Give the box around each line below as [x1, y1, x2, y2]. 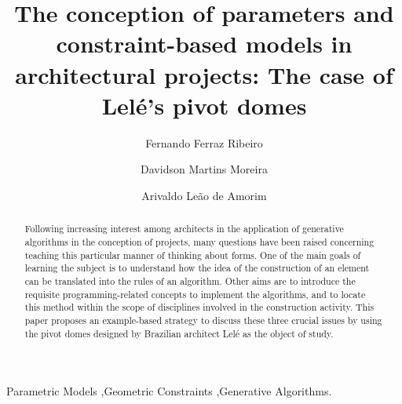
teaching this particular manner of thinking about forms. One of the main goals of [24, 248, 361, 261]
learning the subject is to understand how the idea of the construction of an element [24, 261, 370, 275]
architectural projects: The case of [15, 58, 393, 90]
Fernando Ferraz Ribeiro [145, 134, 263, 151]
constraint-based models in [56, 27, 353, 60]
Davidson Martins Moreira [141, 161, 268, 177]
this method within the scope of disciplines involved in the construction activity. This [24, 300, 375, 314]
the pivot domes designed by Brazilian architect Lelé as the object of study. [24, 326, 334, 340]
